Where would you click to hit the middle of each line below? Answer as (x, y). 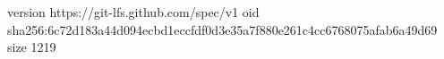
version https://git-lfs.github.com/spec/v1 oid (133, 12)
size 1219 (32, 47)
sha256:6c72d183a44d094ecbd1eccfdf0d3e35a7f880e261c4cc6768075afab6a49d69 (222, 29)
